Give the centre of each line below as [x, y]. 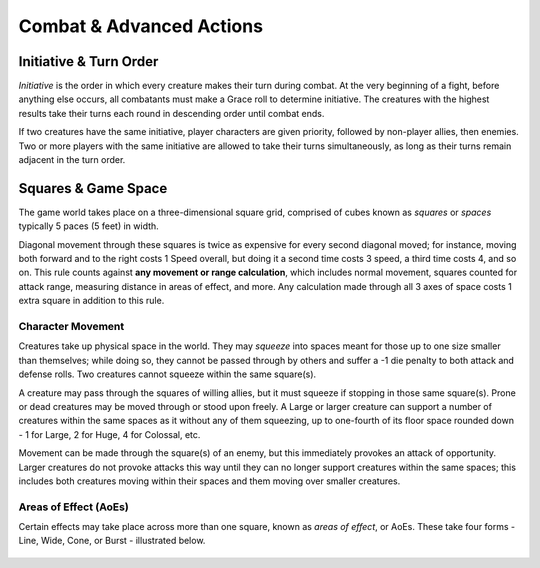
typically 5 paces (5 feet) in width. [88, 226]
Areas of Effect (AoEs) [73, 507]
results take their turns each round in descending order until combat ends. [171, 113]
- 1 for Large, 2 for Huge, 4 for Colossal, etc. [109, 434]
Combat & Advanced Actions [141, 26]
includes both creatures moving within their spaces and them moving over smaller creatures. [209, 481]
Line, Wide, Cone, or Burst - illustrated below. [112, 541]
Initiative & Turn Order [88, 61]
